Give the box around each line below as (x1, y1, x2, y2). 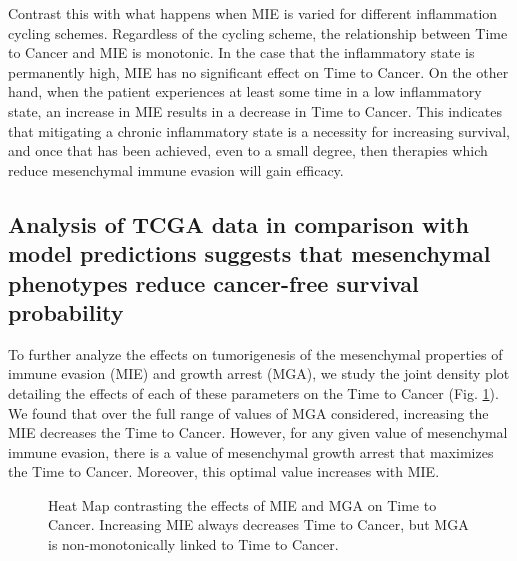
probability (8, 296, 124, 327)
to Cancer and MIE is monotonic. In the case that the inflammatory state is (8, 42, 475, 63)
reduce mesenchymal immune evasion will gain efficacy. (8, 159, 344, 180)
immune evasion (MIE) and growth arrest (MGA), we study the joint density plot (8, 363, 510, 384)
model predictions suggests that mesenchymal (8, 238, 491, 269)
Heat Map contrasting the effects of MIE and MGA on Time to (48, 494, 437, 515)
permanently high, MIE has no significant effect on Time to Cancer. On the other (8, 61, 509, 82)
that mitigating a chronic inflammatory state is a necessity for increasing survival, (8, 120, 510, 141)
